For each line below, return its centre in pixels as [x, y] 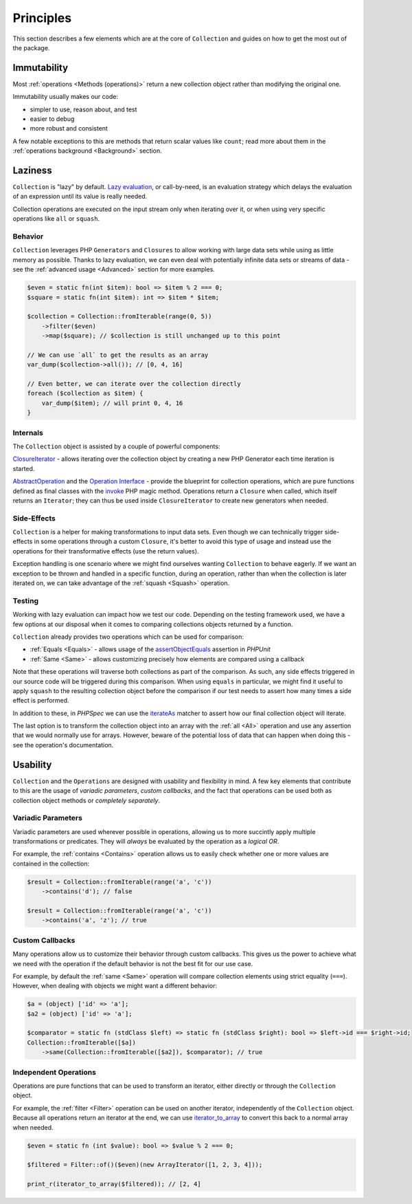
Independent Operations [54, 1072]
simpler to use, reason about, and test [83, 109]
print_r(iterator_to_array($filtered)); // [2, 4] [114, 1184]
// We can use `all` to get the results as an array [118, 355]
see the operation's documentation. [63, 745]
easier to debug [52, 119]
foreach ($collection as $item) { [85, 393]
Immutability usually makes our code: [65, 97]
